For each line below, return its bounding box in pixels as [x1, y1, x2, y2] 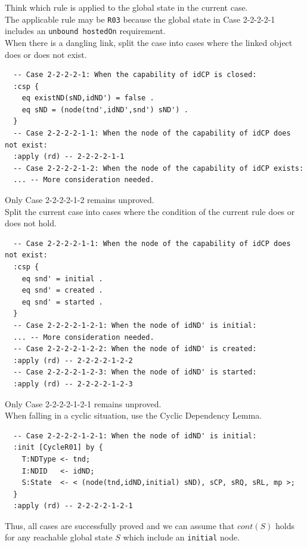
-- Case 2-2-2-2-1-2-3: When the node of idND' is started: [13, 368, 257, 377]
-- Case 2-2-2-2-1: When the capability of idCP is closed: [13, 70, 257, 79]
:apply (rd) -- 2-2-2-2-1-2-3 [13, 379, 133, 388]
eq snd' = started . [21, 297, 103, 306]
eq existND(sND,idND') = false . [21, 94, 154, 103]
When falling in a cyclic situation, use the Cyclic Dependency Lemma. [5, 409, 262, 422]
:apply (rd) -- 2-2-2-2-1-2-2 [13, 356, 133, 365]
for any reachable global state [5, 531, 113, 543]
